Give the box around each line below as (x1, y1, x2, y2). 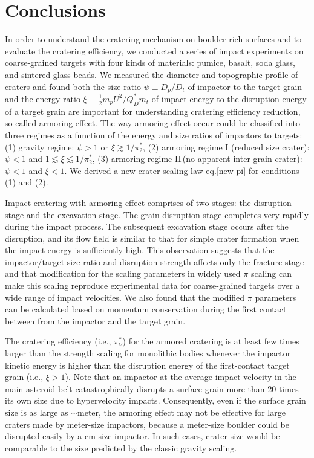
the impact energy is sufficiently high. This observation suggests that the (5, 244, 275, 256)
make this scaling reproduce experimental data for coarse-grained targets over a (5, 279, 300, 292)
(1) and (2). (5, 176, 48, 189)
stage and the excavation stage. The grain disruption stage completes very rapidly (5, 208, 309, 221)
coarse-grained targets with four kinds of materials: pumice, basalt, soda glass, (5, 56, 295, 69)
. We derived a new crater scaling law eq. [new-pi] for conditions (64, 164, 299, 176)
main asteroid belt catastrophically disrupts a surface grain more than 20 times (5, 382, 299, 395)
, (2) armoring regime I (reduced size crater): (143, 140, 310, 153)
